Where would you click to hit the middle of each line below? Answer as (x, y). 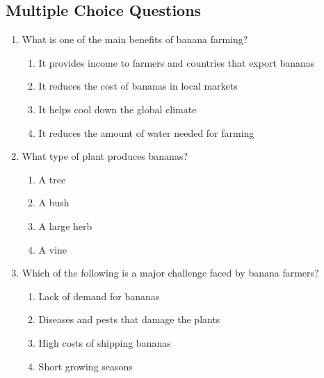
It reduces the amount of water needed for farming (146, 132)
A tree (52, 179)
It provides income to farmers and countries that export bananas (177, 62)
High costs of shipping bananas (105, 342)
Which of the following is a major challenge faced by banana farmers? (170, 273)
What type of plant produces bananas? (105, 156)
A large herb (65, 225)
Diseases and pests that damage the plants (129, 319)
